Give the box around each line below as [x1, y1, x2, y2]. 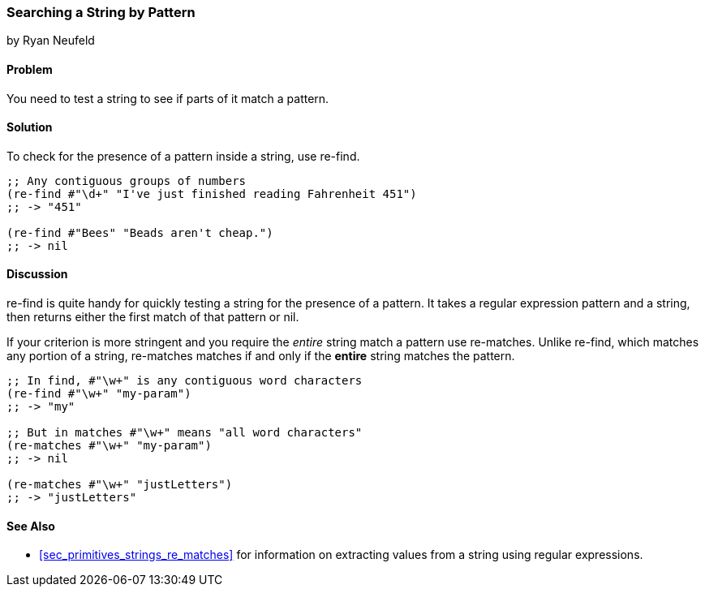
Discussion [6, 267, 68, 281]
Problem [6, 62, 53, 76]
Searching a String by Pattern [6, 4, 196, 20]
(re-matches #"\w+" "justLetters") [6, 478, 233, 492]
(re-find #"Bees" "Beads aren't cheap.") [6, 226, 273, 239]
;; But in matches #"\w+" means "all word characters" [6, 426, 363, 440]
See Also [6, 518, 55, 533]
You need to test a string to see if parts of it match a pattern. [6, 91, 329, 105]
